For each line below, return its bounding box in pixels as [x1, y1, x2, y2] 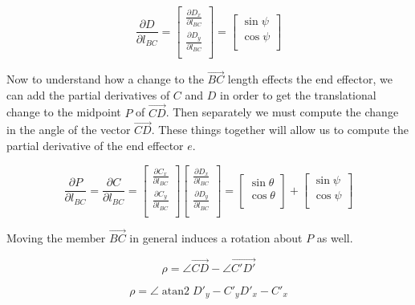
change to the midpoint [6, 104, 121, 120]
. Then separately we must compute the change [165, 104, 399, 120]
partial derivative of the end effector [6, 137, 184, 153]
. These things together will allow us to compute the [151, 121, 409, 138]
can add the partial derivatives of [6, 86, 170, 103]
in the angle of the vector [6, 121, 131, 138]
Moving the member [6, 229, 106, 246]
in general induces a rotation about [129, 229, 303, 246]
